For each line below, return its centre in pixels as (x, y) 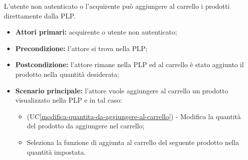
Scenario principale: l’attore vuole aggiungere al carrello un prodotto (122, 90)
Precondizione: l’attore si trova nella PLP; (81, 48)
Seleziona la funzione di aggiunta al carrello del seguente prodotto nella (133, 142)
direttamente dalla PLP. (40, 15)
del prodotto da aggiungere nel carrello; (86, 126)
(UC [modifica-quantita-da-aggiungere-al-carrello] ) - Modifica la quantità (134, 116)
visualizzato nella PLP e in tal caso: (69, 100)
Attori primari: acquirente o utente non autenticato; (96, 32)
